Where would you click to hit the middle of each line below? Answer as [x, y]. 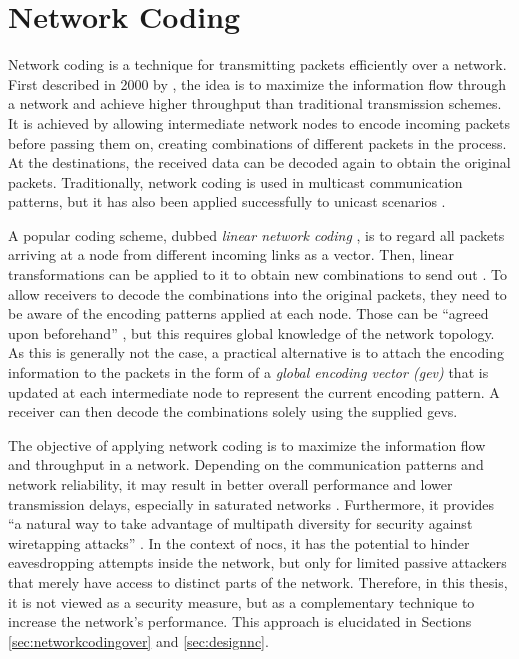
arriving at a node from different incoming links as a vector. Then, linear [231, 254]
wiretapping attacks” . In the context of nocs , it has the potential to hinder [239, 542]
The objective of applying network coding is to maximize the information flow [247, 444]
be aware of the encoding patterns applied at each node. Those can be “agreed [248, 313]
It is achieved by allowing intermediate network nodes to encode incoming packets [259, 122]
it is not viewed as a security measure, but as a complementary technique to [241, 601]
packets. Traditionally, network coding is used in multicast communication [235, 181]
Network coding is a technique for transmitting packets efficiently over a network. [257, 64]
